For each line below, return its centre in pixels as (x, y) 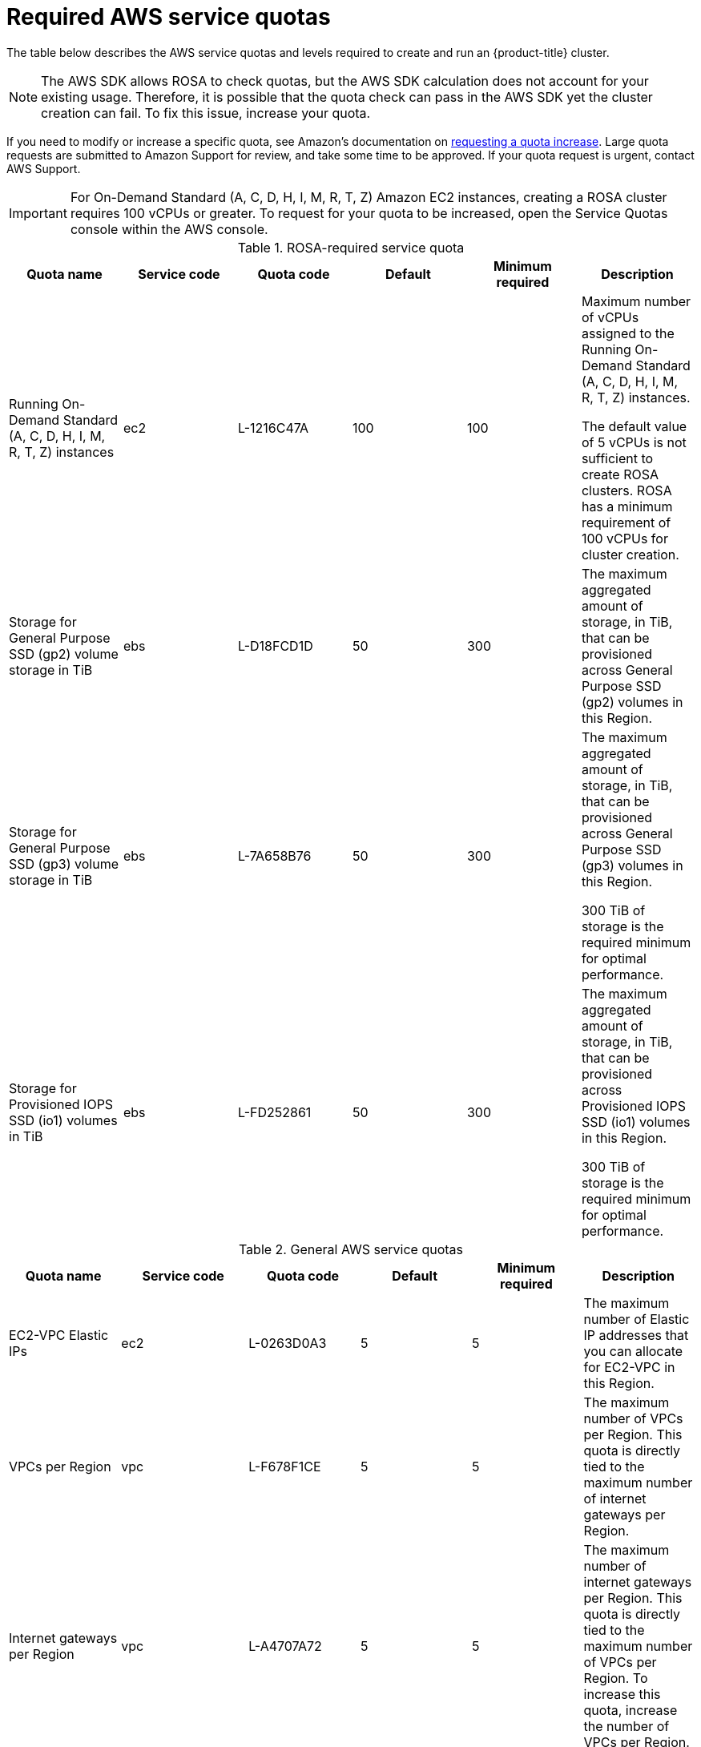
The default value (634, 426)
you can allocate (633, 1351)
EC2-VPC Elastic (59, 1335)
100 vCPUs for (624, 538)
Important (38, 213)
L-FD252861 (274, 1112)
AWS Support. (44, 168)
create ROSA (620, 474)
